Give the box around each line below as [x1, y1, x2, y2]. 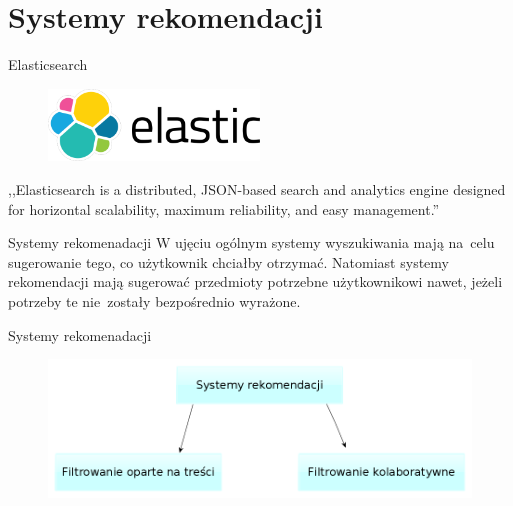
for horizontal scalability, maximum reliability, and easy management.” [8, 198, 440, 219]
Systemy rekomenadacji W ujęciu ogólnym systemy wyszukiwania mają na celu [8, 232, 495, 253]
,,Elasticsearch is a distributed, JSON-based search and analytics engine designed [8, 179, 506, 200]
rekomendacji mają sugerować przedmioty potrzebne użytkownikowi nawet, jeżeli [8, 271, 503, 292]
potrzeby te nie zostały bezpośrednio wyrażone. [8, 291, 301, 311]
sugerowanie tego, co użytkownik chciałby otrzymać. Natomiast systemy [8, 251, 449, 272]
